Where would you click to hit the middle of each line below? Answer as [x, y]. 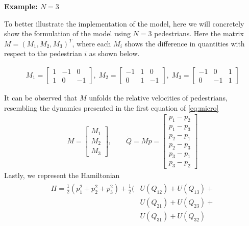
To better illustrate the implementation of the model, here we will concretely [124, 23]
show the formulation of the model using [67, 33]
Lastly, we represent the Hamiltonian [62, 175]
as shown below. [114, 53]
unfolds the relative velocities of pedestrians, [158, 97]
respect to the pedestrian [43, 53]
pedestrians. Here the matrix [199, 33]
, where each [92, 43]
